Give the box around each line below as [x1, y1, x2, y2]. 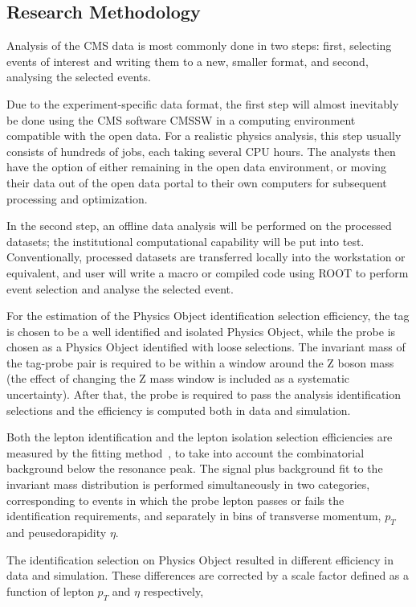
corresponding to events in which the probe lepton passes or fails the [6, 491, 345, 508]
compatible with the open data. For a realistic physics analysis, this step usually [6, 127, 402, 144]
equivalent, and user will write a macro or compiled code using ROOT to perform [6, 264, 409, 281]
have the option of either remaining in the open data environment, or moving [6, 158, 387, 175]
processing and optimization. [6, 190, 148, 207]
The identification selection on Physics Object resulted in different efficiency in [6, 551, 394, 568]
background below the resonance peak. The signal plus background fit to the [6, 460, 383, 477]
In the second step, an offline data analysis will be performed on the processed [6, 217, 392, 234]
